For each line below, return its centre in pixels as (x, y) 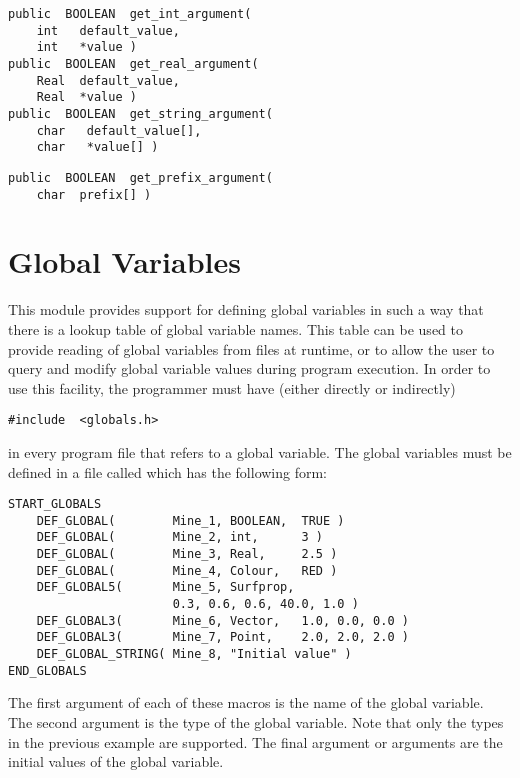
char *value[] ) (97, 147)
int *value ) (86, 47)
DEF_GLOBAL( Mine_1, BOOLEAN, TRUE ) (190, 520)
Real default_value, (108, 80)
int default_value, (108, 30)
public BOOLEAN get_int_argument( (130, 14)
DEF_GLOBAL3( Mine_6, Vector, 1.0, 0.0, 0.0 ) (222, 620)
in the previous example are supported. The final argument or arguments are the (255, 741)
